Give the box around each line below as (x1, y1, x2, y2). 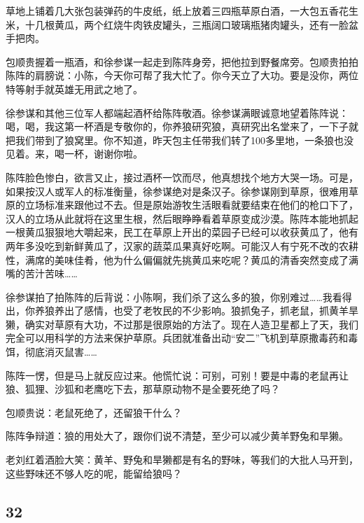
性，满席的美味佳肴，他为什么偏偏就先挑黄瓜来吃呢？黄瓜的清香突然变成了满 (6, 252, 358, 267)
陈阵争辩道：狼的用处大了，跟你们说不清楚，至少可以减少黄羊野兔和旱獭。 (6, 428, 349, 443)
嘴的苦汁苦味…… (6, 266, 78, 281)
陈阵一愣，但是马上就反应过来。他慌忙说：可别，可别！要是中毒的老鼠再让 (6, 368, 349, 382)
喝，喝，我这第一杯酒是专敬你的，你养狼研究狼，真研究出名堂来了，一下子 (6, 119, 349, 134)
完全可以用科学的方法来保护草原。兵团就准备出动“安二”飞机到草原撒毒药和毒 (6, 330, 358, 345)
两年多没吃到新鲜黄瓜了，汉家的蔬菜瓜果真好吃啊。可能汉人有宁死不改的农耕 (6, 238, 358, 253)
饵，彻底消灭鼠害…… (6, 344, 97, 359)
